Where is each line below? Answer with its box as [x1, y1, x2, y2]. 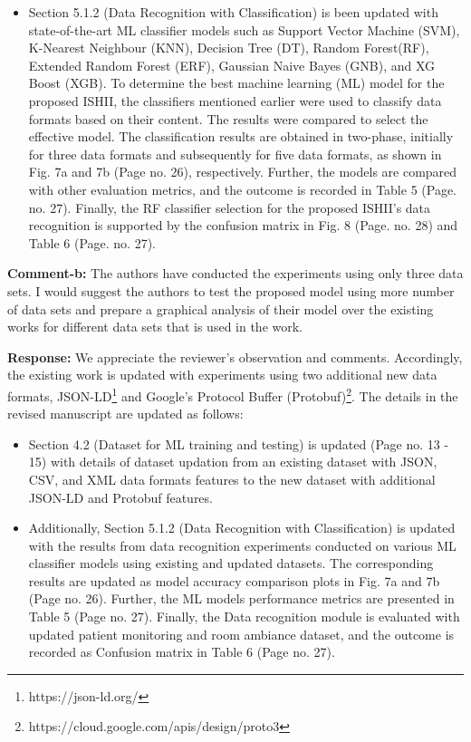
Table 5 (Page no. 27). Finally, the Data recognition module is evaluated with [28, 607, 460, 626]
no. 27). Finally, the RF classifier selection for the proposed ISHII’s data [28, 198, 431, 217]
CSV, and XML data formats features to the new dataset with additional [28, 469, 436, 488]
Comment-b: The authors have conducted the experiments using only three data [7, 264, 464, 283]
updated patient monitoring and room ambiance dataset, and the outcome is [28, 624, 455, 643]
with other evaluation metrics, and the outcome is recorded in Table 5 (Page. [28, 179, 457, 198]
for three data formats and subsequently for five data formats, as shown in [28, 144, 442, 163]
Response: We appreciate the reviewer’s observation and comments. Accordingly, [7, 347, 463, 366]
